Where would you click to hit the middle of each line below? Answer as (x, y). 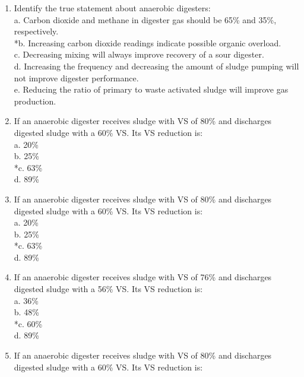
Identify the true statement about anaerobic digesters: (112, 8)
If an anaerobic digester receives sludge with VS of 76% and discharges (143, 277)
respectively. (36, 31)
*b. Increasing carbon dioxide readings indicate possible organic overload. (148, 42)
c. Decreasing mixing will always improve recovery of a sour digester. (139, 54)
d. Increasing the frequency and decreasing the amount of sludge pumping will (156, 66)
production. (35, 101)
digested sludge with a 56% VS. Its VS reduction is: (108, 289)
